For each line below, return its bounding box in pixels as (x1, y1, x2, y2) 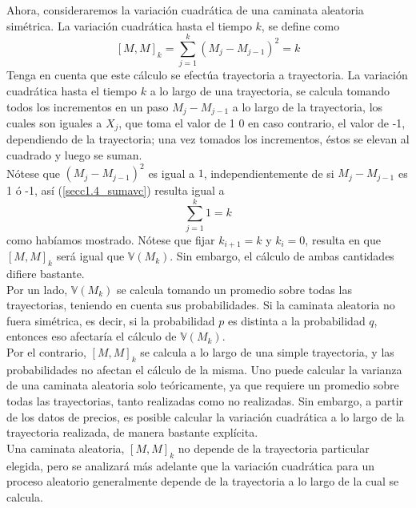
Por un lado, (6, 280, 68, 297)
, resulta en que (305, 231, 381, 248)
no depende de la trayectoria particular (178, 439, 370, 456)
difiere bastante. (6, 265, 85, 282)
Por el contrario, (6, 344, 86, 361)
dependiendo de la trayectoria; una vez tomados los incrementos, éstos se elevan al (6, 131, 410, 147)
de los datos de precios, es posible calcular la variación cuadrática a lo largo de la (6, 408, 405, 425)
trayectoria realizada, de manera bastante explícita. (6, 424, 258, 441)
